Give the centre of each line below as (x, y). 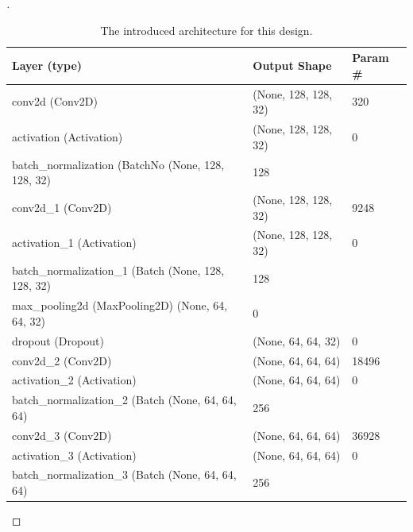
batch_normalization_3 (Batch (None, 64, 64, (124, 474)
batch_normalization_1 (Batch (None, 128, (118, 270)
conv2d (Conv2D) (55, 101)
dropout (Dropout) (58, 340)
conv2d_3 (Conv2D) (62, 435)
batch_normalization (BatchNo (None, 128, (118, 164)
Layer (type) (47, 65)
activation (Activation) (68, 136)
